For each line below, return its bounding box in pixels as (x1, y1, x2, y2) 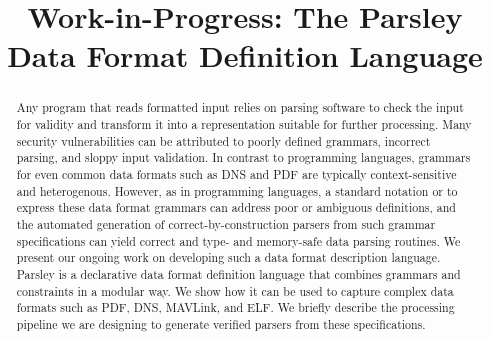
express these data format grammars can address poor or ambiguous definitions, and (16, 199, 456, 216)
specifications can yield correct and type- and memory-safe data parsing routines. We (16, 232, 461, 249)
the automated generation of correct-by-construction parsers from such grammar (16, 215, 436, 232)
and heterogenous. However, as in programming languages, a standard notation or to (16, 182, 458, 199)
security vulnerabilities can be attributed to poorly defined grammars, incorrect (16, 132, 431, 149)
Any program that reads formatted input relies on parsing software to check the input (16, 99, 464, 116)
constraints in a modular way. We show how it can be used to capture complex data (16, 282, 454, 299)
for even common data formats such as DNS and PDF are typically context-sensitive (16, 165, 457, 182)
